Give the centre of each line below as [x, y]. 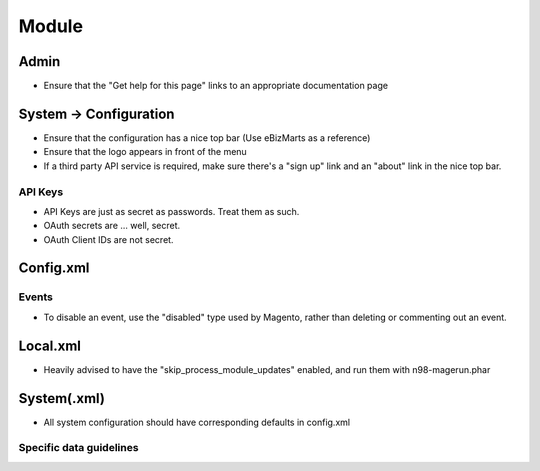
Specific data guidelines [78, 448]
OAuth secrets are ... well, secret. [111, 226]
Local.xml [50, 345]
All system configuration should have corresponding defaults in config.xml [196, 422]
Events [36, 297]
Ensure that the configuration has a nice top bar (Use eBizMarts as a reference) [207, 137]
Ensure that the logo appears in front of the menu [145, 152]
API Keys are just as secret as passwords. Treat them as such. [171, 211]
